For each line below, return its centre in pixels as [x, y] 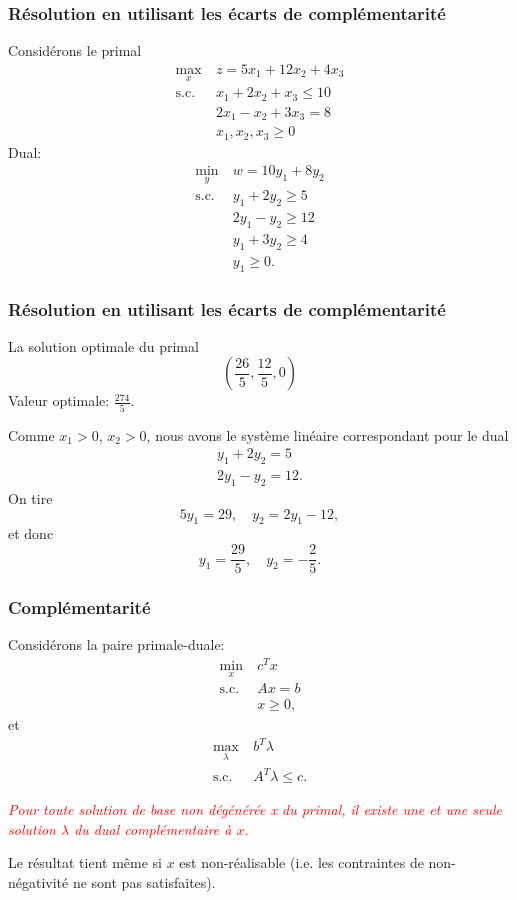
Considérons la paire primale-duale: [116, 644]
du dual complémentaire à [153, 828]
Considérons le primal [75, 50]
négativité [38, 881]
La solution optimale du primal [103, 345]
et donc [31, 533]
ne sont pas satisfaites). [144, 881]
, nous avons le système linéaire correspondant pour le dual [327, 434]
